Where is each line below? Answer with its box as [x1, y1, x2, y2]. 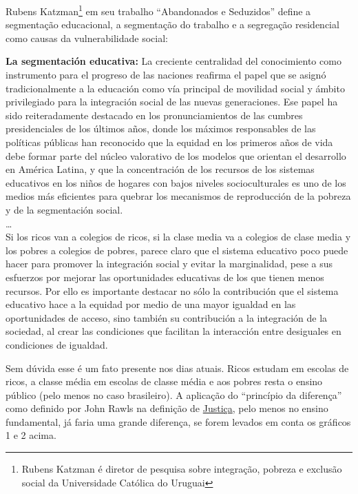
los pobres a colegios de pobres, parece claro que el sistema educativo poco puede [6, 243, 348, 257]
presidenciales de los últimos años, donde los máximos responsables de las [6, 121, 316, 136]
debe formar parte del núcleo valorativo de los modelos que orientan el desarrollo [6, 148, 346, 163]
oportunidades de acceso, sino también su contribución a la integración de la [6, 310, 328, 325]
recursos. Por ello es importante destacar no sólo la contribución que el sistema [6, 283, 339, 298]
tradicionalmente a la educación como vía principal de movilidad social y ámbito [6, 81, 345, 95]
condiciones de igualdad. [6, 337, 108, 351]
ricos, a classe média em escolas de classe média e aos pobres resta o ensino [6, 374, 323, 389]
